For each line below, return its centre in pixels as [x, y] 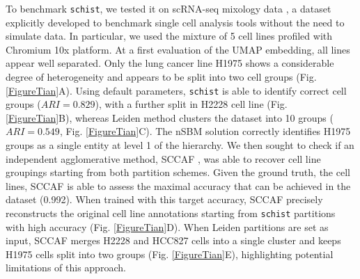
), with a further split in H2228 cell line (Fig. [191, 104]
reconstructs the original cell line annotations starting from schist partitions [171, 213]
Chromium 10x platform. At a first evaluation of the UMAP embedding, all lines [178, 49]
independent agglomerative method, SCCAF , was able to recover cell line [163, 158]
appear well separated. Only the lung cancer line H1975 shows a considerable [170, 63]
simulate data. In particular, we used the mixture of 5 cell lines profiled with [169, 36]
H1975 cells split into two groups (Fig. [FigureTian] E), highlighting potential [170, 254]
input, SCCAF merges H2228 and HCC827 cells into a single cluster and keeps [173, 240]
